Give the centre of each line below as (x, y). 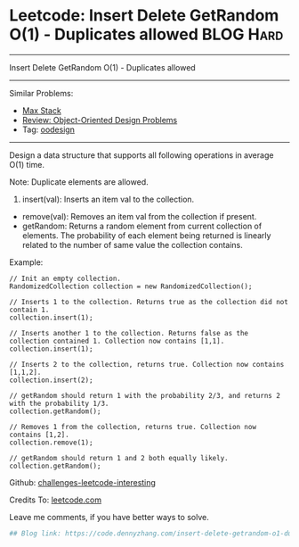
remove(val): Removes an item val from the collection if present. (139, 216)
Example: (26, 262)
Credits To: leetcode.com (56, 500)
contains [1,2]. (39, 435)
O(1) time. (27, 164)
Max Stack (42, 110)
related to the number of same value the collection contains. (132, 244)
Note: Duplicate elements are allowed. (79, 182)
